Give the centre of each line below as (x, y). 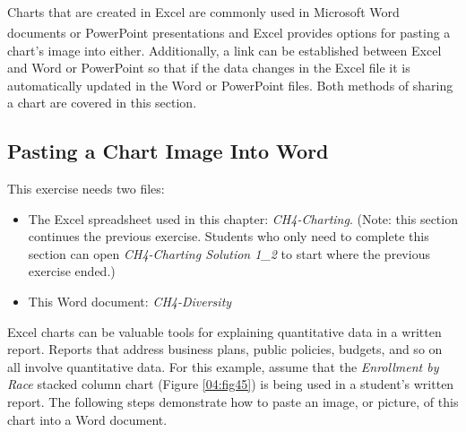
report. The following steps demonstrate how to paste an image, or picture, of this (233, 402)
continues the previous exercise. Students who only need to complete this (229, 236)
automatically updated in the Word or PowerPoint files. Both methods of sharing (230, 85)
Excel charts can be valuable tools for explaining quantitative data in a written (224, 331)
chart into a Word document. (87, 419)
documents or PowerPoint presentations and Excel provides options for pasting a (229, 32)
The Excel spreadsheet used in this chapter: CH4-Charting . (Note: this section (243, 218)
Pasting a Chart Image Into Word (168, 151)
